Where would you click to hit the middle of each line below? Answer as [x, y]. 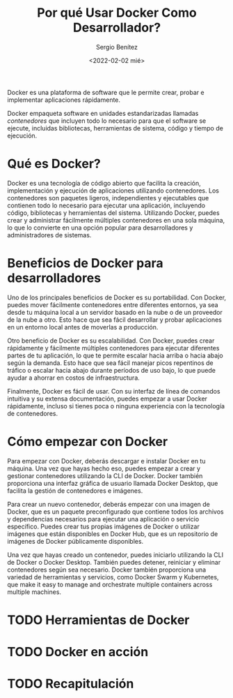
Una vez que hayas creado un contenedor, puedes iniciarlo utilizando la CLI [115, 555]
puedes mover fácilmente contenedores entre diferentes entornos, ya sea [113, 304]
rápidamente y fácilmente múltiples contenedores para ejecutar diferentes [113, 348]
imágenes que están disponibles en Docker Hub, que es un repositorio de [113, 534]
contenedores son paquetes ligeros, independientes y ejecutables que [108, 198]
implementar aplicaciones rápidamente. [64, 100]
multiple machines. [34, 592]
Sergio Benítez [117, 47]
